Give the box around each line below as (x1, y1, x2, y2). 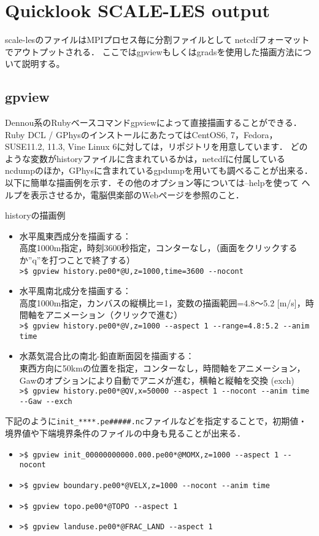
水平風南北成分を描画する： (19, 284, 131, 297)
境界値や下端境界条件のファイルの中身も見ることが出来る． (5, 427, 245, 440)
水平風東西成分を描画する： (19, 229, 131, 242)
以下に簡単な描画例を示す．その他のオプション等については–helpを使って (5, 176, 299, 189)
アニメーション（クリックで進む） (45, 308, 183, 321)
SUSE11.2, (5, 140, 45, 153)
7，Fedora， (230, 128, 278, 141)
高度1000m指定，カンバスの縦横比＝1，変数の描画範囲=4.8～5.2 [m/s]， (19, 296, 306, 309)
